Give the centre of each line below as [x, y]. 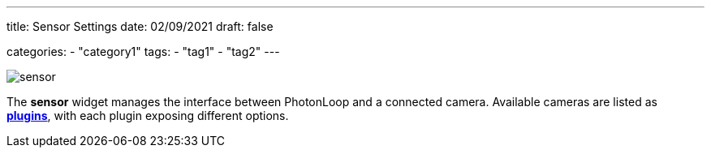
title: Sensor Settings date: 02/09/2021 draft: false [140, 26]
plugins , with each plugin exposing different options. [148, 115]
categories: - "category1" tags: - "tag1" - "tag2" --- [143, 51]
